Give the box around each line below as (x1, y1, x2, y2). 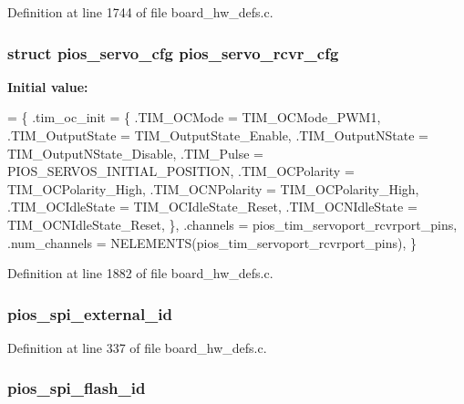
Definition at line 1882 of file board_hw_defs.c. (7, 264, 273, 283)
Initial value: (7, 77, 88, 96)
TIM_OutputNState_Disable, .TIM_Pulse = (7, 143, 263, 162)
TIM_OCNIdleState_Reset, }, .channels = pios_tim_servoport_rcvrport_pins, (7, 214, 458, 233)
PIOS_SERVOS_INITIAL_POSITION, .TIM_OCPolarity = (7, 161, 355, 181)
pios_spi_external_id (7, 302, 172, 325)
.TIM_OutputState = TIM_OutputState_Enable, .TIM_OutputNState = (7, 126, 428, 144)
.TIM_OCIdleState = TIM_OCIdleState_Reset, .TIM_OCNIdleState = (7, 197, 418, 216)
